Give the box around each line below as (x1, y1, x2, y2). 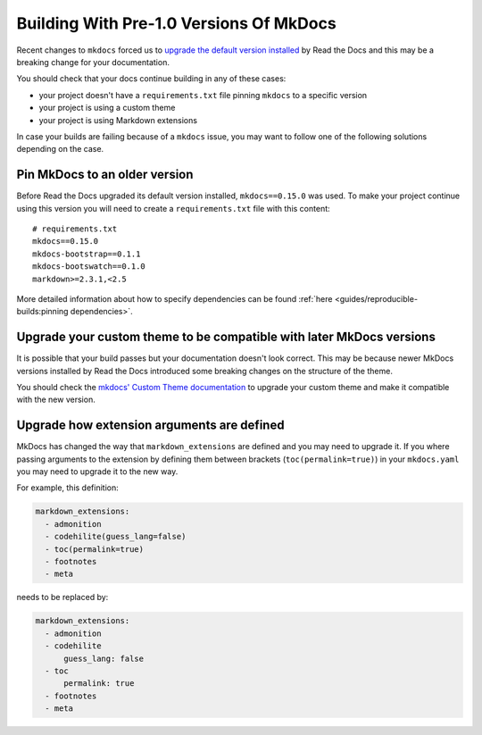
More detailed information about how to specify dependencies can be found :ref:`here (16, 293, 333, 304)
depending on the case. (16, 144, 104, 155)
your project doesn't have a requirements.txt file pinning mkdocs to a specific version (38, 89, 368, 100)
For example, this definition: (16, 482, 120, 493)
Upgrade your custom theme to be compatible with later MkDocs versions (16, 330, 436, 345)
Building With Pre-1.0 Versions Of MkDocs (16, 13, 337, 33)
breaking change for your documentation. (16, 56, 170, 67)
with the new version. (16, 394, 96, 405)
